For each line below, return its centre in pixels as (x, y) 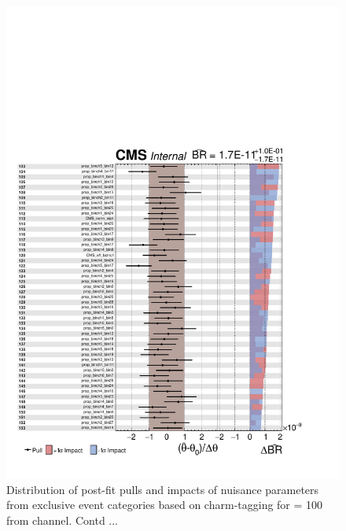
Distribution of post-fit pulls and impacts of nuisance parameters (163, 489)
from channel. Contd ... (63, 520)
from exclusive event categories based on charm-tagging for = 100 (165, 505)
